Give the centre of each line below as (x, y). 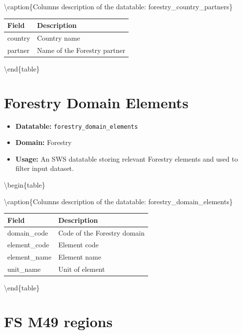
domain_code (28, 232)
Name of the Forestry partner (81, 50)
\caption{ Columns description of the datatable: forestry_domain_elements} (118, 201)
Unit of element (82, 269)
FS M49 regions (58, 321)
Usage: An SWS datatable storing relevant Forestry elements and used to (127, 158)
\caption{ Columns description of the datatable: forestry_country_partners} (118, 6)
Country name (58, 37)
